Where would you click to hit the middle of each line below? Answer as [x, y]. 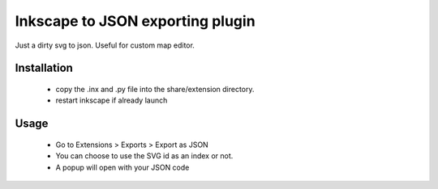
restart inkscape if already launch [112, 100]
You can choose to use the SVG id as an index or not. [144, 156]
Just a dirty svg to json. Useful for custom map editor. [105, 45]
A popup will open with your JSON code [122, 167]
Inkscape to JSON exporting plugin [135, 21]
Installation [44, 68]
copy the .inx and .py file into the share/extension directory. [155, 89]
